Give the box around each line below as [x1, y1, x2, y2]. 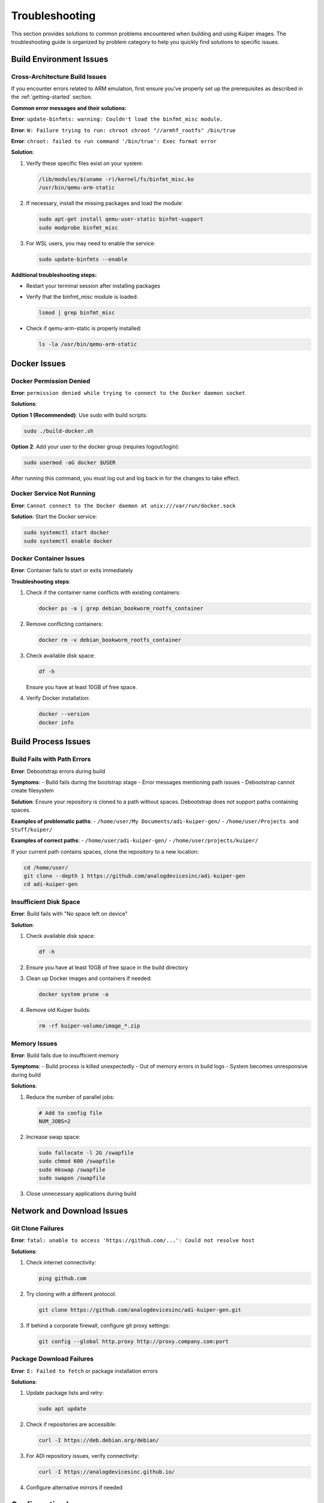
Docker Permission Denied [11, 376, 91, 385]
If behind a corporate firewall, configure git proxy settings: [26, 1321, 170, 1329]
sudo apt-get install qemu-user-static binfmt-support [38, 216, 203, 222]
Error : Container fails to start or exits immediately [11, 567, 133, 574]
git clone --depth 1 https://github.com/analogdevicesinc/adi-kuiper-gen [23, 872, 245, 880]
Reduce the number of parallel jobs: [26, 1093, 115, 1100]
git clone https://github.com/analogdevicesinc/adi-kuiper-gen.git [38, 1306, 242, 1313]
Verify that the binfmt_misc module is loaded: [26, 293, 139, 301]
